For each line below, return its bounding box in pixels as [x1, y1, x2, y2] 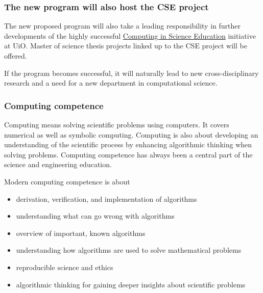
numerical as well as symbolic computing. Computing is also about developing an [4, 129, 258, 140]
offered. [4, 50, 27, 61]
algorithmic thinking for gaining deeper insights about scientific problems [16, 279, 246, 289]
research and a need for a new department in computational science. [4, 77, 218, 88]
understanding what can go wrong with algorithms [16, 210, 175, 221]
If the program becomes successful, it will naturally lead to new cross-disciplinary [4, 67, 259, 78]
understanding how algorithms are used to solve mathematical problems [16, 245, 242, 255]
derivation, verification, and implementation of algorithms [16, 193, 197, 204]
